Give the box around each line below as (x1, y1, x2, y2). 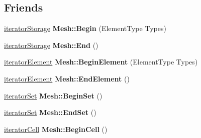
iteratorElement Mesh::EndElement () (4, 73, 130, 83)
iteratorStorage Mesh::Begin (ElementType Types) (4, 23, 166, 33)
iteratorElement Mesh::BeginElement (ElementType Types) (4, 56, 198, 67)
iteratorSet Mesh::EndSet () (4, 107, 96, 117)
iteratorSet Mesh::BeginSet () (4, 90, 103, 100)
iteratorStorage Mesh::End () (4, 39, 98, 50)
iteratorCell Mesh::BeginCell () (4, 123, 108, 134)
